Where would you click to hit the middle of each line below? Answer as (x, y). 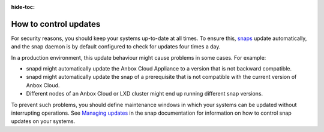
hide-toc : (23, 7)
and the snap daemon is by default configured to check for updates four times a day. (116, 47)
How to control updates (56, 24)
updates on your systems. (43, 121)
